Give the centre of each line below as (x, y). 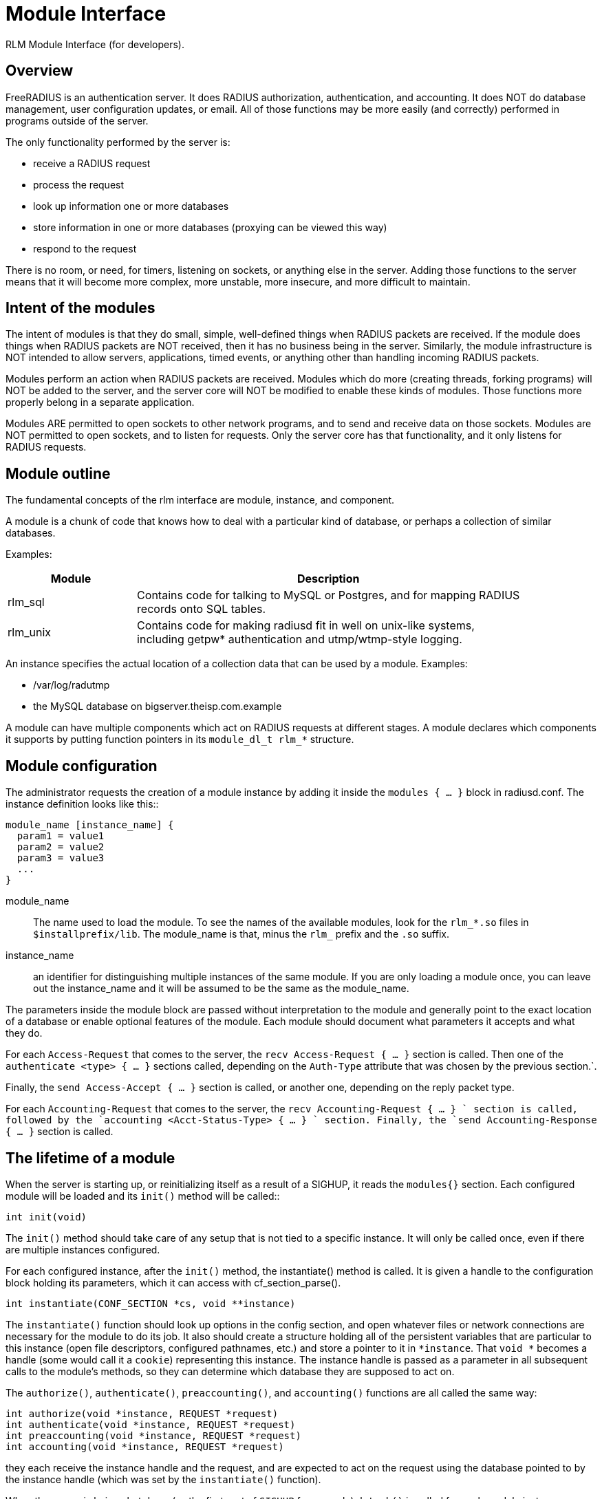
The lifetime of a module (90, 1158)
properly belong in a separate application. (100, 402)
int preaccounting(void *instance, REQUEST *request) (153, 1435)
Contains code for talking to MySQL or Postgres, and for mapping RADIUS (329, 595)
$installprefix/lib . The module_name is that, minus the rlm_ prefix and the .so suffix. (241, 934)
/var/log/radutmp (72, 685)
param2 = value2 (61, 847)
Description (329, 579)
